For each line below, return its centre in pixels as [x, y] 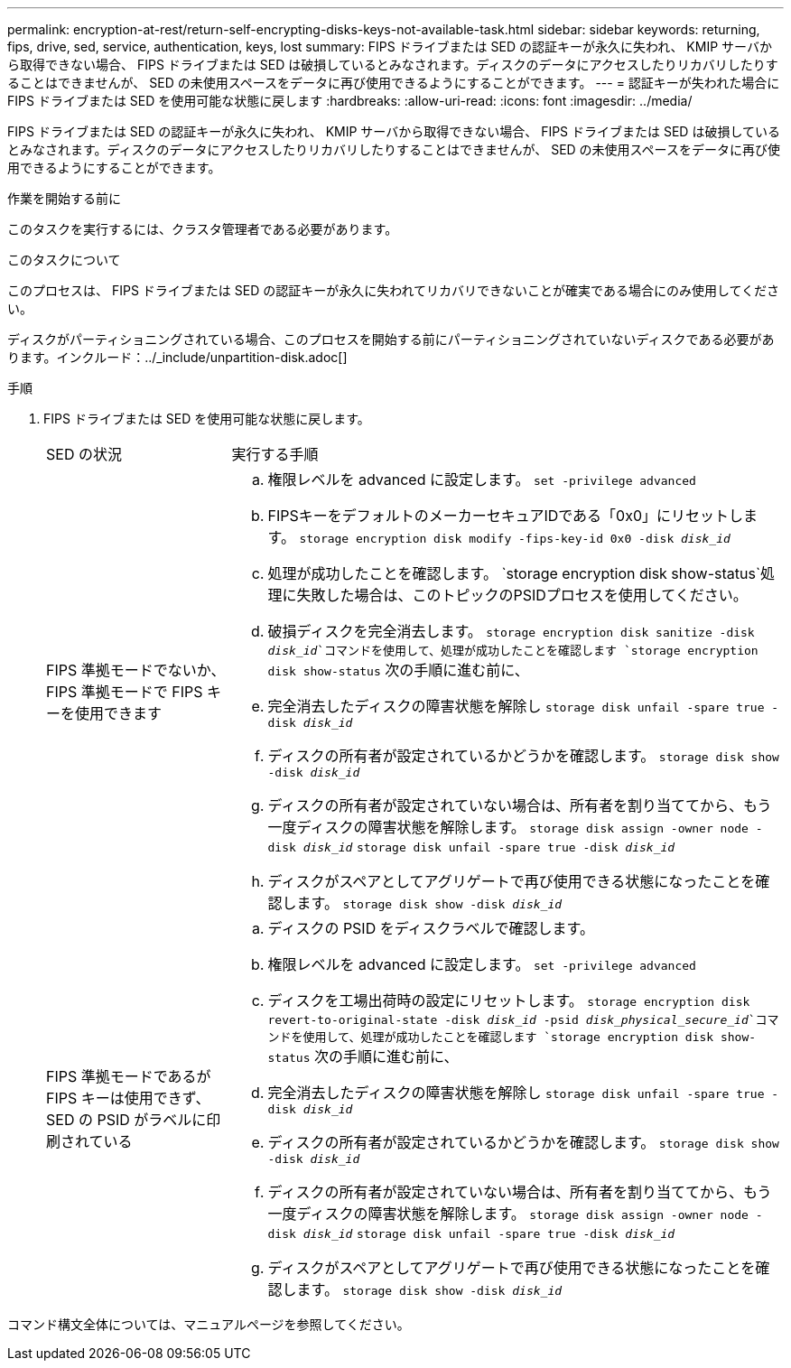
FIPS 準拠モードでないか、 [136, 670]
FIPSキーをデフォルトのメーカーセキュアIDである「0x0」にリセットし [506, 516]
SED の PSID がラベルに [126, 1120]
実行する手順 [275, 454]
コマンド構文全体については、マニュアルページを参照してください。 [209, 1324]
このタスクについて [64, 260]
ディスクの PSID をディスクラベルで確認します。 [431, 928]
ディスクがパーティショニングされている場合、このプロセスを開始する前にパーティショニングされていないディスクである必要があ [391, 339]
